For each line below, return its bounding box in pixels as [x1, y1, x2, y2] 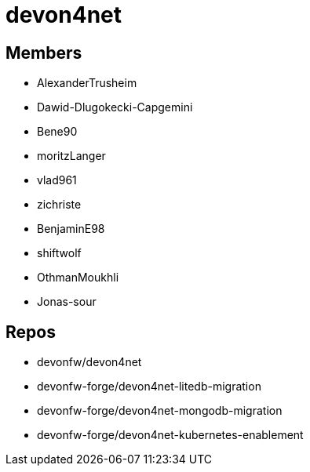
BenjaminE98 [37, 222, 105, 236]
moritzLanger [37, 149, 106, 163]
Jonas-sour [37, 295, 97, 309]
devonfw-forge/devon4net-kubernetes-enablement [37, 428, 304, 442]
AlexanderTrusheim [37, 76, 137, 90]
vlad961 [37, 173, 77, 187]
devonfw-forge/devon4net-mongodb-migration [37, 404, 283, 418]
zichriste [37, 198, 82, 212]
